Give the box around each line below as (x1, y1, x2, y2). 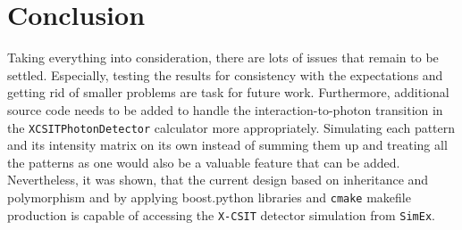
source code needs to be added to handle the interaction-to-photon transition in (7, 100, 443, 119)
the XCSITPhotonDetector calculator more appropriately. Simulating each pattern (7, 118, 456, 136)
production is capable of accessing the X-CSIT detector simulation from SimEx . (7, 205, 435, 224)
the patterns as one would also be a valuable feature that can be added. (7, 152, 400, 171)
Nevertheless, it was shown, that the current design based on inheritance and (7, 170, 429, 189)
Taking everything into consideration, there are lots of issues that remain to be (7, 48, 439, 67)
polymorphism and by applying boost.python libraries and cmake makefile (7, 187, 411, 206)
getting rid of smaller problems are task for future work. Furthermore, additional (7, 83, 449, 102)
